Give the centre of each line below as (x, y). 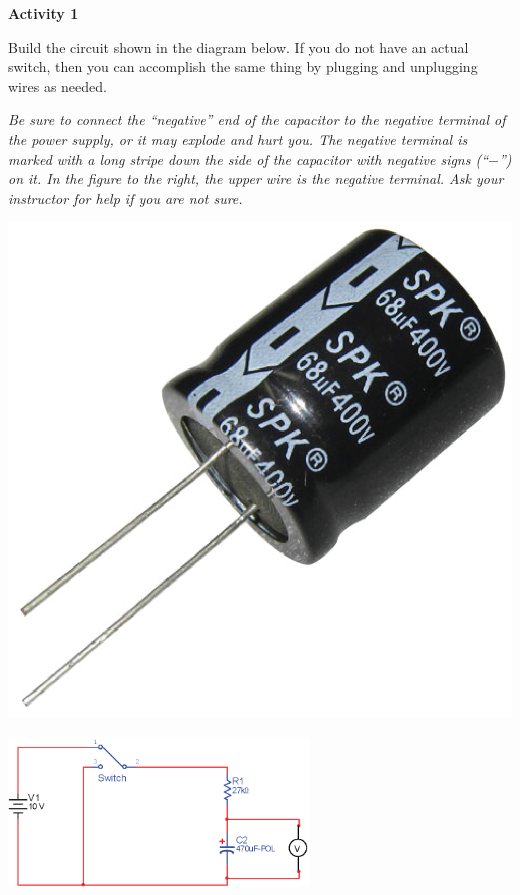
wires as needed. (57, 85)
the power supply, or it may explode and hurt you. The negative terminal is (238, 138)
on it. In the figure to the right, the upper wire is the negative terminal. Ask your (256, 178)
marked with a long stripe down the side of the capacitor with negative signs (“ (248, 158)
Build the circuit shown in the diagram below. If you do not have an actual (238, 46)
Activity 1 (43, 13)
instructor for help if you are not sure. (125, 197)
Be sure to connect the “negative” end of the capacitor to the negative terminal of (257, 119)
